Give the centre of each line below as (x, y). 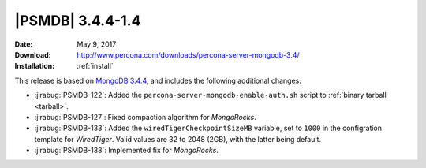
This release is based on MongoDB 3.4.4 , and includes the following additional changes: (158, 80)
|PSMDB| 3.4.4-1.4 (78, 21)
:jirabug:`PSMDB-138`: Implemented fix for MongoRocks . (126, 151)
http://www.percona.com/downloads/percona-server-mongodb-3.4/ (188, 54)
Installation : (35, 66)
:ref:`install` (95, 66)
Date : (24, 44)
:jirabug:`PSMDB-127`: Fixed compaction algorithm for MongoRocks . (145, 117)
